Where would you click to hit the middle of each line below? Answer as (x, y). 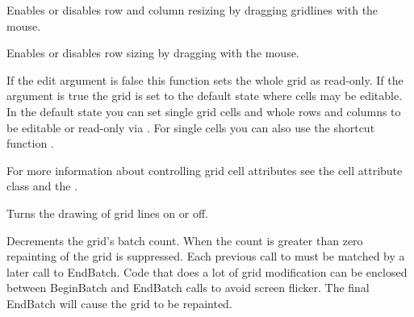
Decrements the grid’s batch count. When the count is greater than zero (185, 240)
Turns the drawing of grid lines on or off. (107, 213)
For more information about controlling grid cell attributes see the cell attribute (205, 170)
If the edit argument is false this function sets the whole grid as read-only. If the (205, 79)
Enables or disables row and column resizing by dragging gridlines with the (192, 10)
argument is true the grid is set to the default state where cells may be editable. (205, 96)
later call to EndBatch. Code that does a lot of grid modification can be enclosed (207, 271)
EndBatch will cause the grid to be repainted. (119, 303)
